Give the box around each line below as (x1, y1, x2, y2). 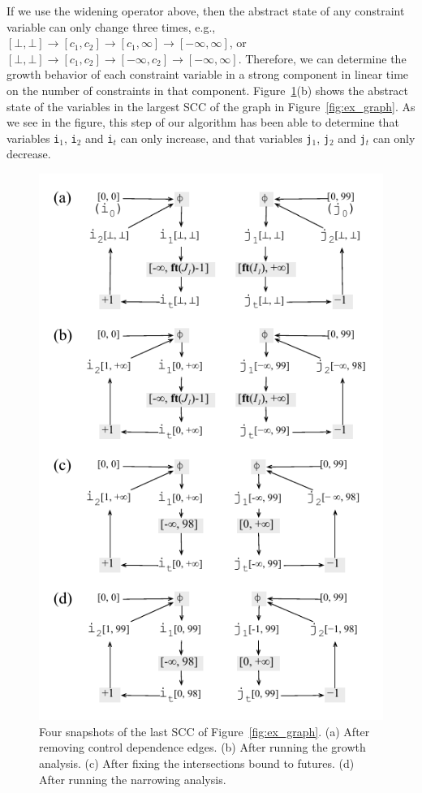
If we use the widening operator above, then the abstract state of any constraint (6, 2, 405, 19)
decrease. (6, 145, 51, 162)
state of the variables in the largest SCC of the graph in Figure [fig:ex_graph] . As (6, 97, 416, 114)
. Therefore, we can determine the (238, 50, 407, 67)
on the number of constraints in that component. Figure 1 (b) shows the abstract (6, 81, 409, 98)
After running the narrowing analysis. (39, 770, 226, 787)
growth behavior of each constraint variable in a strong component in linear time (6, 66, 409, 83)
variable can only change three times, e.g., (6, 18, 216, 35)
